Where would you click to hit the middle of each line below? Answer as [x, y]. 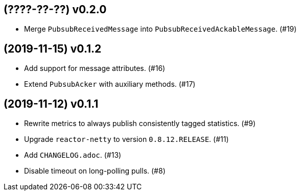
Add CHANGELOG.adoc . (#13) [73, 155]
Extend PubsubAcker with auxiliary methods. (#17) [110, 84]
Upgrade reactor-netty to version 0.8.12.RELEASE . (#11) [126, 139]
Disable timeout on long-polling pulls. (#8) [95, 171]
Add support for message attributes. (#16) [95, 68]
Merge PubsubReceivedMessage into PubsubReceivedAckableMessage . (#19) [160, 29]
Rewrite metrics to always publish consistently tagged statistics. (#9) [140, 124]
